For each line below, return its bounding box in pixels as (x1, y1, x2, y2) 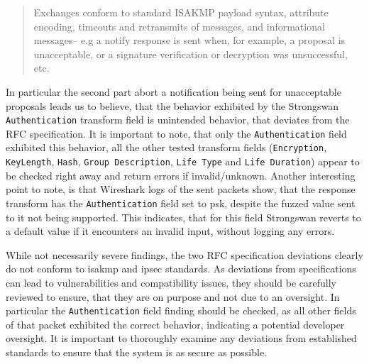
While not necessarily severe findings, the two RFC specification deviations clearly (6, 247, 363, 262)
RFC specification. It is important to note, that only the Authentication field (6, 126, 347, 140)
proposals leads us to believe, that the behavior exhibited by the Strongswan (6, 98, 339, 113)
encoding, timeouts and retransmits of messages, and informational (33, 18, 325, 33)
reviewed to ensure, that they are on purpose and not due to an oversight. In (6, 289, 340, 304)
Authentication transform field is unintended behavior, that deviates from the (6, 112, 350, 127)
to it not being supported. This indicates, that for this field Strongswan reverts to (6, 209, 361, 224)
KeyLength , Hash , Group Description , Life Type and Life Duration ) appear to (6, 154, 360, 169)
